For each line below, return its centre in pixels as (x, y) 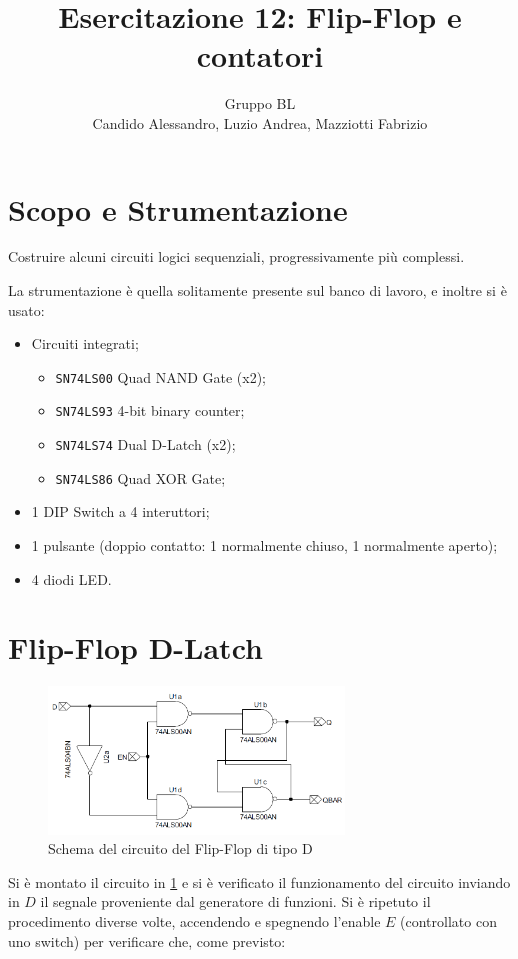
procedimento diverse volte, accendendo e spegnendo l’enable (194, 920)
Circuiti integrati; (85, 343)
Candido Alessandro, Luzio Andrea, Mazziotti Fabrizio (260, 122)
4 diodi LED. (71, 578)
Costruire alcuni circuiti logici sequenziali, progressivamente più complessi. (236, 256)
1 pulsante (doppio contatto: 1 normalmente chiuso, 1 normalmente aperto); (264, 545)
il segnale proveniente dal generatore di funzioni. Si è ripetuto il (235, 901)
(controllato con (448, 920)
